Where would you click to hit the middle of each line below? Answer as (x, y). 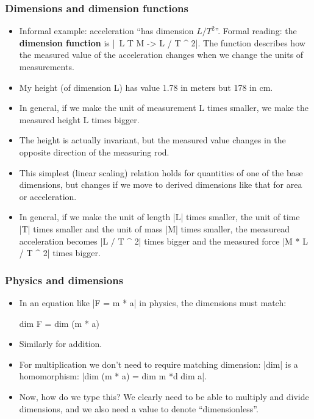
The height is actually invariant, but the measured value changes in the (152, 140)
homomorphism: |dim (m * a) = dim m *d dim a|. (113, 376)
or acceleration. (48, 196)
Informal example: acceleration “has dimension (106, 31)
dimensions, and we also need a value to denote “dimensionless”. (139, 408)
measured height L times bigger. (79, 119)
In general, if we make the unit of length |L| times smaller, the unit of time (159, 217)
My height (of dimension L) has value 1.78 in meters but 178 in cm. (146, 87)
